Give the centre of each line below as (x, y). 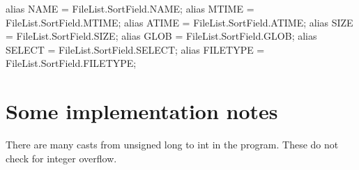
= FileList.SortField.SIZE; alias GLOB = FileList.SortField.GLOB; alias (161, 36)
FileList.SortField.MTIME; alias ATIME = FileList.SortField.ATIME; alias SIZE (179, 22)
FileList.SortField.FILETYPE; (71, 63)
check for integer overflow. (61, 158)
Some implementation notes (142, 111)
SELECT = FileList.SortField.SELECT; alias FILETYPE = (135, 49)
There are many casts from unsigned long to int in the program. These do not (172, 145)
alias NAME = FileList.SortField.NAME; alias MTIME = (130, 8)
